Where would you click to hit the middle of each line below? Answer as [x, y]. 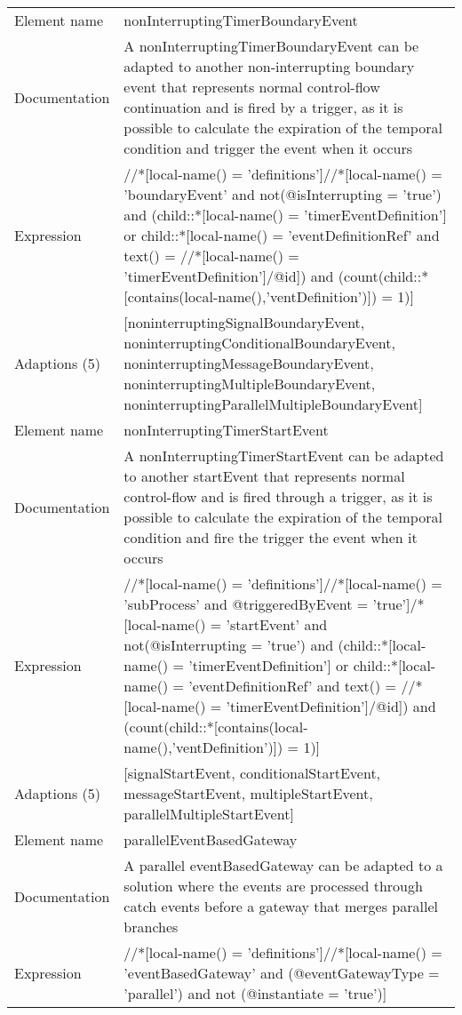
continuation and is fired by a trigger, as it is [263, 107]
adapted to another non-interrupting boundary [269, 66]
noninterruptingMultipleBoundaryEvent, [250, 384]
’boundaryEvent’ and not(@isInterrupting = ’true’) [283, 194]
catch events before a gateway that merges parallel [281, 906]
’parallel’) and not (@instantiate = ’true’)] [255, 993]
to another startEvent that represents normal [264, 476]
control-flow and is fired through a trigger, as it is [278, 496]
